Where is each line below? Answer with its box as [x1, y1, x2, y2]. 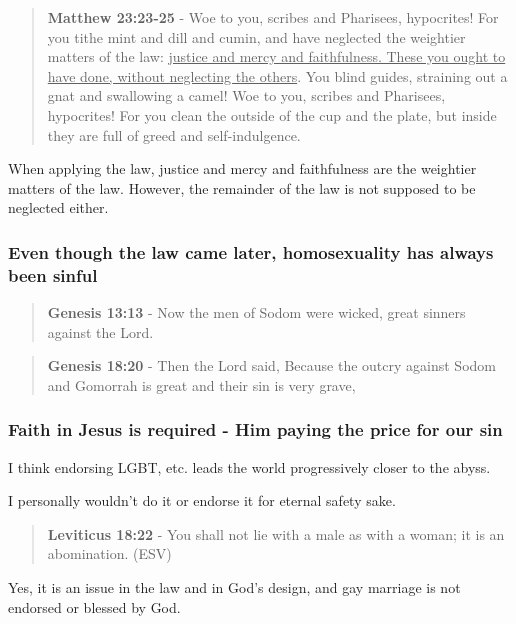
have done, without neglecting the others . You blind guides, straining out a [47, 65, 508, 86]
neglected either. [8, 197, 109, 218]
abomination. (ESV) [47, 543, 172, 564]
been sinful [8, 262, 98, 287]
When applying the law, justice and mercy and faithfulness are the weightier [8, 158, 477, 179]
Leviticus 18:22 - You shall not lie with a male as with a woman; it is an [47, 523, 505, 544]
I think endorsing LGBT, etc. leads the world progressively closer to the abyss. [8, 456, 491, 477]
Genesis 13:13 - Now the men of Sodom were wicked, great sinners [47, 302, 466, 323]
